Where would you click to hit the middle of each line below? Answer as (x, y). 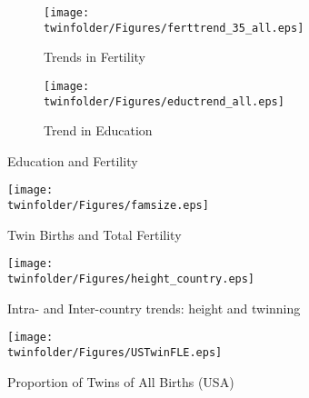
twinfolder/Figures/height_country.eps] (131, 279)
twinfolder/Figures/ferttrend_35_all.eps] (174, 28)
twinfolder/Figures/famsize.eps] (108, 206)
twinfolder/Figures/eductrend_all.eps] (164, 101)
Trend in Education (98, 130)
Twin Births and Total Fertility (95, 234)
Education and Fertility (73, 160)
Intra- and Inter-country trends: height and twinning (154, 308)
